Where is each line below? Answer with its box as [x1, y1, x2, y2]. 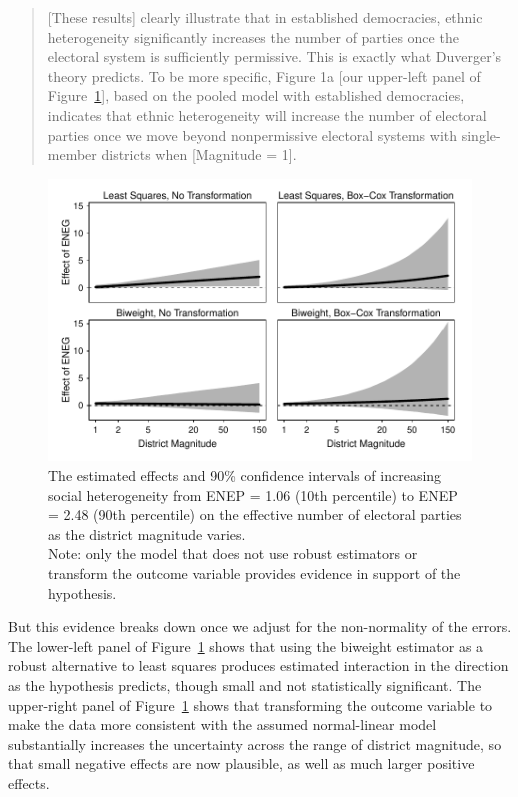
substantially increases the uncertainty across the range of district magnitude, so [8, 733, 502, 754]
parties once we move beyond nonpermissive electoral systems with [47, 124, 458, 145]
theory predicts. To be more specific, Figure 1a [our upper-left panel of [47, 65, 481, 86]
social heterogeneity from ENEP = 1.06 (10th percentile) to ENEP [48, 484, 458, 505]
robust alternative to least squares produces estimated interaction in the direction [8, 655, 509, 676]
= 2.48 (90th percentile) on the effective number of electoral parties [48, 504, 462, 525]
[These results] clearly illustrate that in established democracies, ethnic [47, 7, 483, 27]
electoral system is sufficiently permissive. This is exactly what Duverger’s [47, 46, 502, 67]
